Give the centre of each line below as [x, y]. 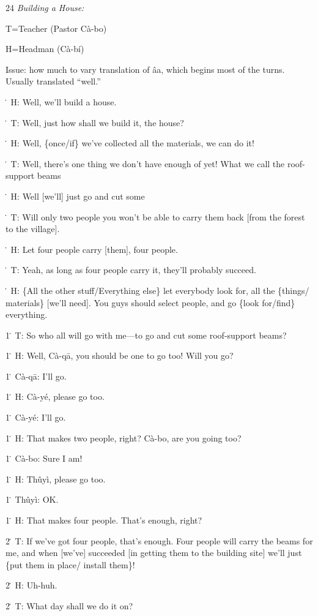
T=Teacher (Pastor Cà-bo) [56, 28]
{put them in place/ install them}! [70, 564]
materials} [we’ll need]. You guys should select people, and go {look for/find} [150, 302]
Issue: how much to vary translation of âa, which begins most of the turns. [145, 69]
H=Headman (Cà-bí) [45, 49]
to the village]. [33, 229]
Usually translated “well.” [53, 81]
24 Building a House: [45, 7]
